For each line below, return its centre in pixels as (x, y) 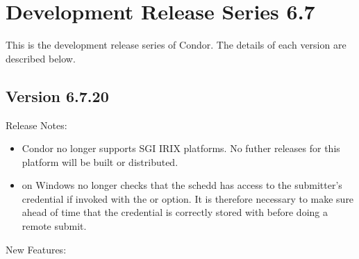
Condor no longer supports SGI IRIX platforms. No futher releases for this (181, 148)
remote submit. (54, 226)
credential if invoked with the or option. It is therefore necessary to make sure (188, 198)
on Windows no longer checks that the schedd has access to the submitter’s (182, 185)
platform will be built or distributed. (100, 161)
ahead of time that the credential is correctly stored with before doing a (175, 212)
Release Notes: (36, 125)
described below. (41, 58)
